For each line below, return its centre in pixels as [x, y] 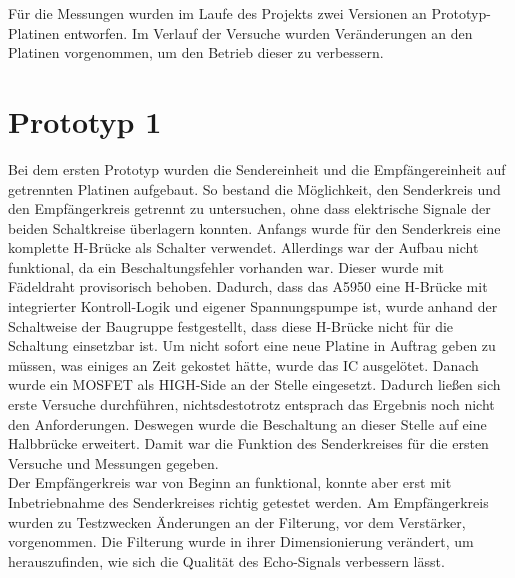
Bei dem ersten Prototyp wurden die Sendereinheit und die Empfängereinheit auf [257, 168]
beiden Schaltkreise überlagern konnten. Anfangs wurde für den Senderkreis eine [254, 227]
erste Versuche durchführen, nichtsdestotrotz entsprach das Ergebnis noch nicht [251, 404]
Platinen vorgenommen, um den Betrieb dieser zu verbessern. [196, 52]
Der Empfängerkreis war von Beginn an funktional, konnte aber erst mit [230, 482]
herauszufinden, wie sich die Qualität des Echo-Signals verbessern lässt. [226, 560]
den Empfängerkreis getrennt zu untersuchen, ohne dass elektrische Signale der [249, 208]
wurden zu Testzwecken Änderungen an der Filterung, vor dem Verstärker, [237, 521]
